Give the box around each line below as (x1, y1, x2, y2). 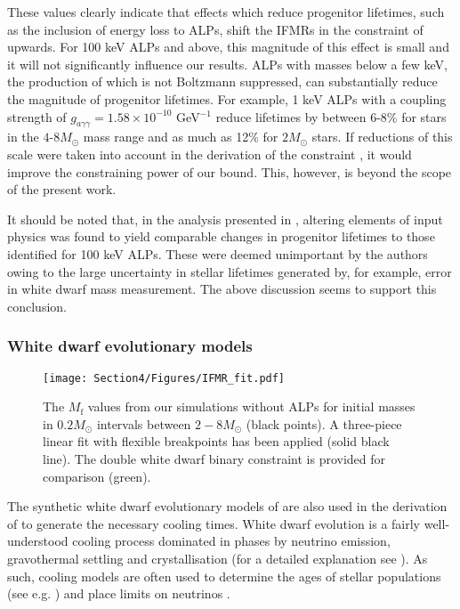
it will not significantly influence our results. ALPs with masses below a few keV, (7, 54, 448, 73)
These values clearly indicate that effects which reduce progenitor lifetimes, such (7, 3, 445, 20)
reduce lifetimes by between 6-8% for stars (215, 107, 447, 126)
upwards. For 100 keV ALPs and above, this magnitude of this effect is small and (7, 37, 449, 56)
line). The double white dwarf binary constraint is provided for (43, 449, 386, 467)
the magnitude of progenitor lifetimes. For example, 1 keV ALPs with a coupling (7, 89, 447, 108)
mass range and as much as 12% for (83, 127, 278, 146)
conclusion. (7, 296, 67, 315)
